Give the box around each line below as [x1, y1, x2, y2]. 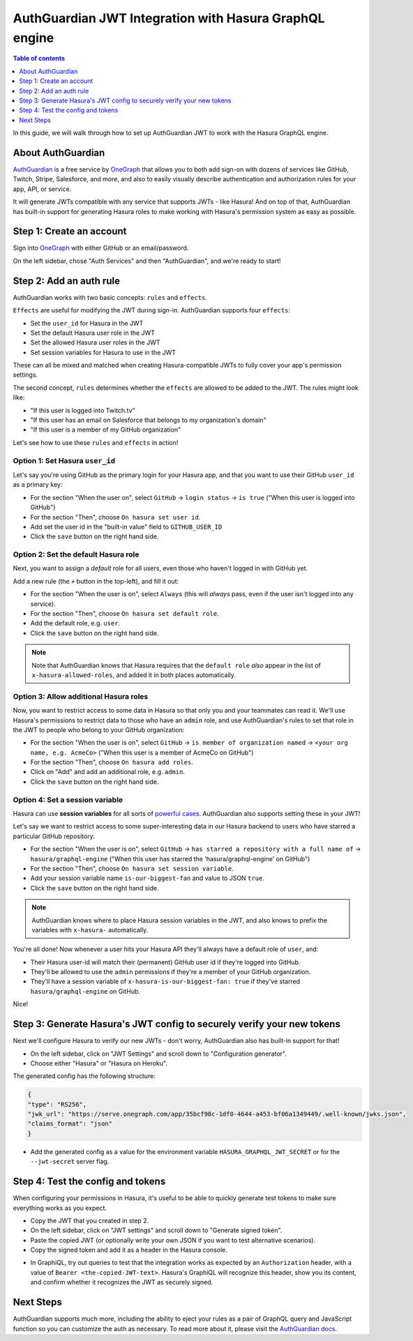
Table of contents [13, 54, 66, 63]
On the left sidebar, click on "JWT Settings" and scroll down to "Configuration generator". [30, 1050, 287, 1058]
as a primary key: [13, 480, 63, 489]
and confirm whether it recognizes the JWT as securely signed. [30, 1278, 213, 1287]
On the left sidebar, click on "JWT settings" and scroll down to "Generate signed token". [30, 1226, 283, 1234]
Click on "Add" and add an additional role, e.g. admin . [30, 768, 185, 776]
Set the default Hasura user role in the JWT [30, 328, 155, 337]
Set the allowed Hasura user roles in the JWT [30, 338, 160, 347]
